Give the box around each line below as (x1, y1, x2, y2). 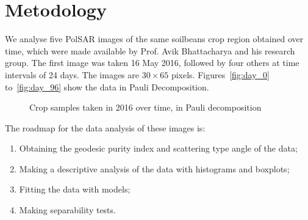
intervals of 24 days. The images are (5, 68, 139, 81)
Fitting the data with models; (19, 183, 131, 196)
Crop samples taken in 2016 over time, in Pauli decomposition (29, 101, 262, 114)
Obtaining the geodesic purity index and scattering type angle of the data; (19, 142, 298, 155)
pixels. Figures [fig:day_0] (171, 68, 270, 81)
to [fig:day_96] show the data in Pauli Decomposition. (5, 80, 209, 93)
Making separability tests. (19, 204, 116, 216)
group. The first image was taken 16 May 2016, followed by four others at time (5, 56, 299, 69)
